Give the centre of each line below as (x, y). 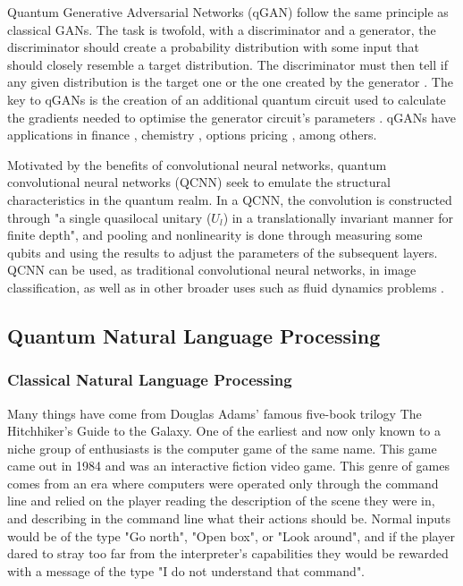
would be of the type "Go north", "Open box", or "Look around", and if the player (231, 535)
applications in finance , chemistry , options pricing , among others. (192, 135)
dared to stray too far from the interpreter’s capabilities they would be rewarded (228, 553)
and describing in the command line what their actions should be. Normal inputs (229, 518)
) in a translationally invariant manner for (338, 217)
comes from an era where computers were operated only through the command (223, 483)
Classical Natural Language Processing (150, 380)
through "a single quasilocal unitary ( (109, 217)
